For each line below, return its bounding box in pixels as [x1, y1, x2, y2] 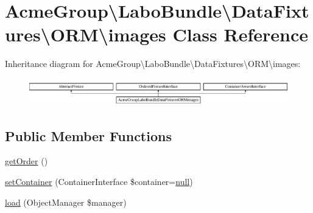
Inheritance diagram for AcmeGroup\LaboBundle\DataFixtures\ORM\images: [5, 57, 301, 70]
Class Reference [172, 22, 308, 47]
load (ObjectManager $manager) [5, 195, 127, 208]
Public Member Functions [5, 126, 172, 145]
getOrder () [5, 155, 48, 167]
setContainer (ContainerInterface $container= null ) [5, 175, 193, 187]
